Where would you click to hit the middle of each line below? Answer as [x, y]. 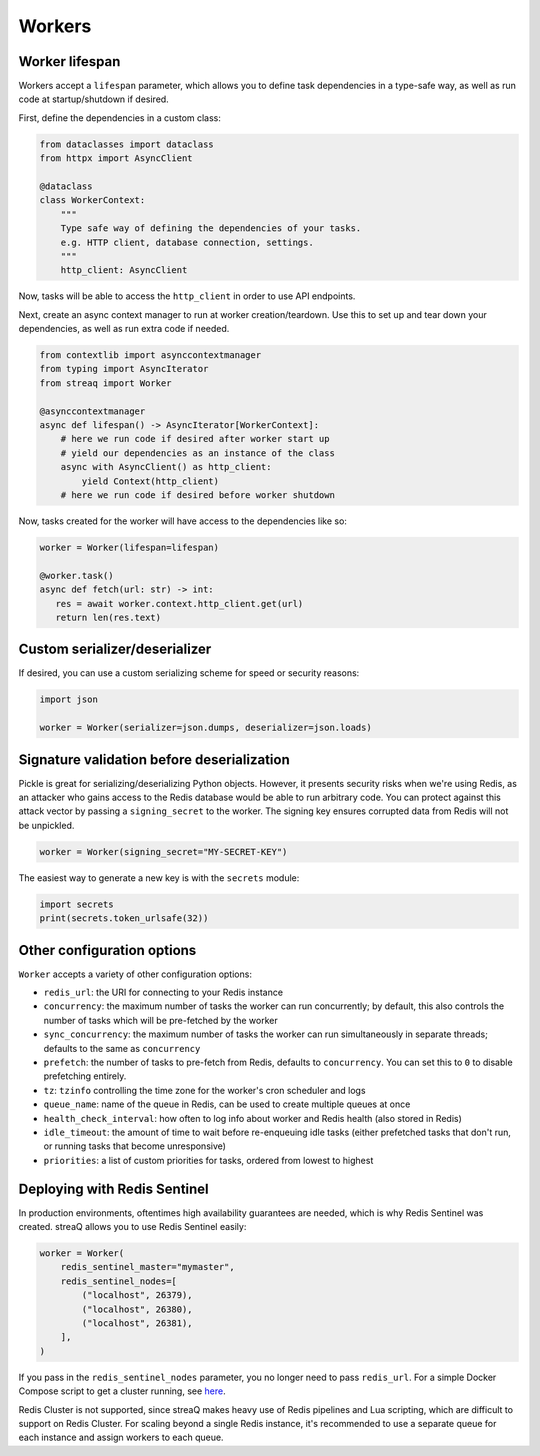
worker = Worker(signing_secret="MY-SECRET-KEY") [163, 851]
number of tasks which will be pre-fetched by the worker [161, 1020]
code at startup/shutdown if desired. [93, 99]
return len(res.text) [108, 617]
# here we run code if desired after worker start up [195, 439]
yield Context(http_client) [150, 481]
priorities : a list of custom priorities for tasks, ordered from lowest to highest [208, 1160]
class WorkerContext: [92, 200]
